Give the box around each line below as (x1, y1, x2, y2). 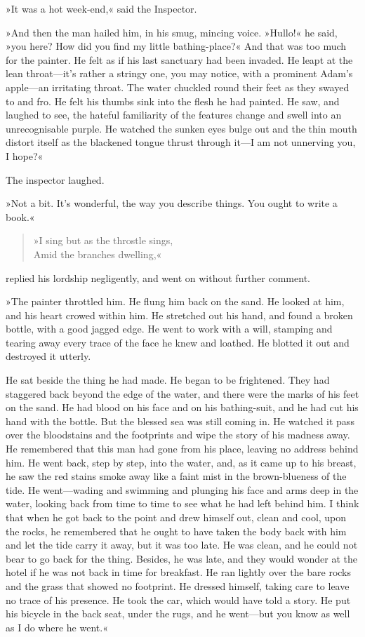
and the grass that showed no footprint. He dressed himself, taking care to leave (6, 578, 350, 593)
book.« (6, 209, 35, 224)
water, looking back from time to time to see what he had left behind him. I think (6, 496, 359, 511)
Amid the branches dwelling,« (33, 246, 162, 261)
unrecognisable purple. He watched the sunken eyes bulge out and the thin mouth (6, 121, 357, 135)
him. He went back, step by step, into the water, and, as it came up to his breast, (6, 455, 357, 469)
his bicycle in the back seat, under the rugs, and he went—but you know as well (6, 606, 350, 621)
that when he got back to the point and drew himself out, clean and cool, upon (6, 510, 347, 524)
